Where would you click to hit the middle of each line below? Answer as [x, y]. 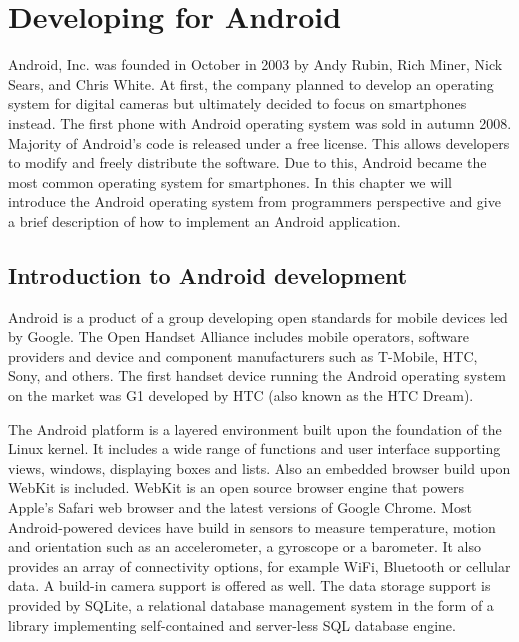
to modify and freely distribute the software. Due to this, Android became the [247, 162]
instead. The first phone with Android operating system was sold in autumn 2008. [260, 122]
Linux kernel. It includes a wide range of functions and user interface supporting [254, 448]
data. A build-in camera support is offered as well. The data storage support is [249, 585]
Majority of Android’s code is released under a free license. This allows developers [259, 142]
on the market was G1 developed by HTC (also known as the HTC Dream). [241, 395]
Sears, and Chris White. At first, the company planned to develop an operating [251, 83]
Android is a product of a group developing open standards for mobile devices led [258, 316]
